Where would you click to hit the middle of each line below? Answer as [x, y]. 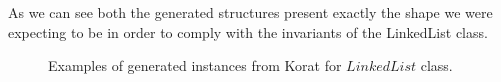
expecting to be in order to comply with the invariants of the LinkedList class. [248, 31]
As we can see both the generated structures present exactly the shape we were [250, 12]
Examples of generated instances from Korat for [195, 65]
